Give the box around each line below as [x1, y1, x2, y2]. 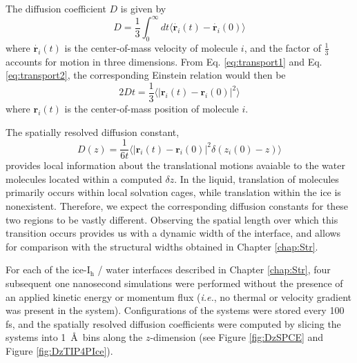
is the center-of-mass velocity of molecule [64, 40, 238, 55]
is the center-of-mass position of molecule [64, 101, 239, 115]
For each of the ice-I [6, 262, 90, 277]
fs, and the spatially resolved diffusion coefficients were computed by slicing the [6, 316, 341, 331]
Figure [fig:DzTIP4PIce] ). [6, 343, 113, 357]
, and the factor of [244, 40, 321, 55]
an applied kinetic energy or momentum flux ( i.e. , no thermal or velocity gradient [6, 289, 351, 304]
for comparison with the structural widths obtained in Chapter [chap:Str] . [6, 239, 318, 253]
